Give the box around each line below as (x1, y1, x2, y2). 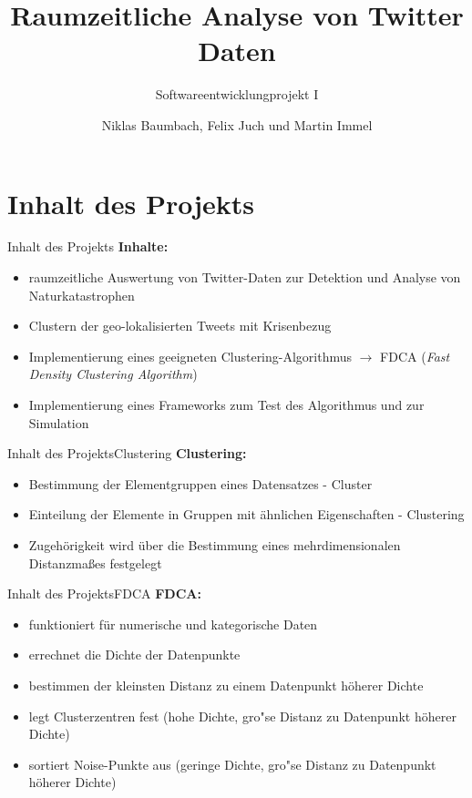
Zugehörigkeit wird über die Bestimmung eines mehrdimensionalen (28, 535, 401, 554)
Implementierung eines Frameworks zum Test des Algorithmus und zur (28, 395, 425, 414)
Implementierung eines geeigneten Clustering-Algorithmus (28, 346, 353, 365)
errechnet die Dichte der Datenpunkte (28, 645, 241, 664)
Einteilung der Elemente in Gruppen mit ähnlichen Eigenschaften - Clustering (28, 505, 465, 524)
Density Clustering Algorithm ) (28, 364, 198, 384)
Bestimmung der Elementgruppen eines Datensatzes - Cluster (28, 474, 373, 493)
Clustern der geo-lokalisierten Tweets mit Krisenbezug (28, 316, 332, 335)
